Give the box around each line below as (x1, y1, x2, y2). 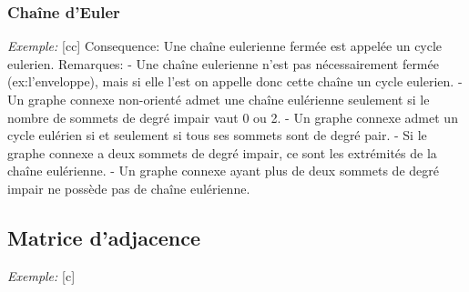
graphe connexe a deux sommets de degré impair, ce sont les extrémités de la (7, 143, 437, 162)
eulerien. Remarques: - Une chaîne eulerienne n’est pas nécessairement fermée (7, 54, 439, 73)
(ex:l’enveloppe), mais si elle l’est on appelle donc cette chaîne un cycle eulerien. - (7, 72, 463, 91)
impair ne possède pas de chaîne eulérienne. (7, 178, 250, 197)
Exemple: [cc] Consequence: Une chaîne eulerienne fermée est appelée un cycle (7, 36, 443, 55)
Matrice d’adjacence (7, 223, 200, 251)
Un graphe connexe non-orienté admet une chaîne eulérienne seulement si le (7, 90, 430, 108)
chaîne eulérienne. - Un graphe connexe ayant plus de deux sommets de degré (7, 161, 439, 180)
